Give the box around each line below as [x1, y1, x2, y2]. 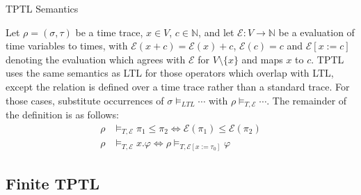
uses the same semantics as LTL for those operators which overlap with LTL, [6, 65, 334, 80]
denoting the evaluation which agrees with [6, 52, 186, 66]
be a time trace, [75, 24, 143, 39]
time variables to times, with [6, 38, 128, 53]
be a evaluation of [278, 24, 355, 39]
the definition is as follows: [6, 107, 119, 122]
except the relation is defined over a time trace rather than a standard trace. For [6, 79, 350, 93]
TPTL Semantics [6, 1, 79, 15]
